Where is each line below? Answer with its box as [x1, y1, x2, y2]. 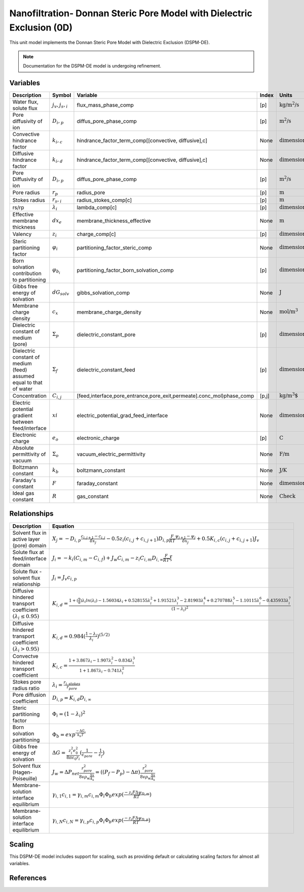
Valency [12, 231, 32, 238]
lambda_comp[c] [77, 204, 117, 211]
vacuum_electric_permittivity [77, 451, 145, 458]
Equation [52, 523, 74, 530]
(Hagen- [12, 769, 33, 776]
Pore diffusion [12, 692, 46, 699]
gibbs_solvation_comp [77, 289, 130, 296]
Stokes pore [12, 678, 42, 685]
